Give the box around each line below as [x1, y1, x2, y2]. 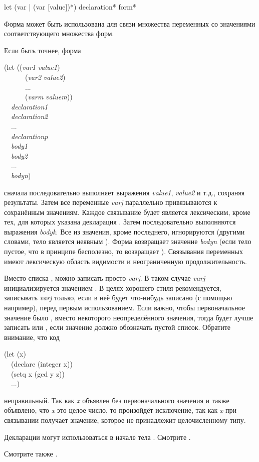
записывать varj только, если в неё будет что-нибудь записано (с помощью [4, 292, 232, 303]
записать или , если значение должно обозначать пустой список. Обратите [4, 322, 231, 332]
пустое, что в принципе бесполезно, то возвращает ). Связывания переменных [4, 246, 243, 257]
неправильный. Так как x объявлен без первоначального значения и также [4, 395, 229, 405]
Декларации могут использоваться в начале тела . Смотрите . [4, 431, 191, 442]
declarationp [11, 131, 48, 141]
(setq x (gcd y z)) [11, 368, 65, 379]
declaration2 [11, 111, 48, 122]
